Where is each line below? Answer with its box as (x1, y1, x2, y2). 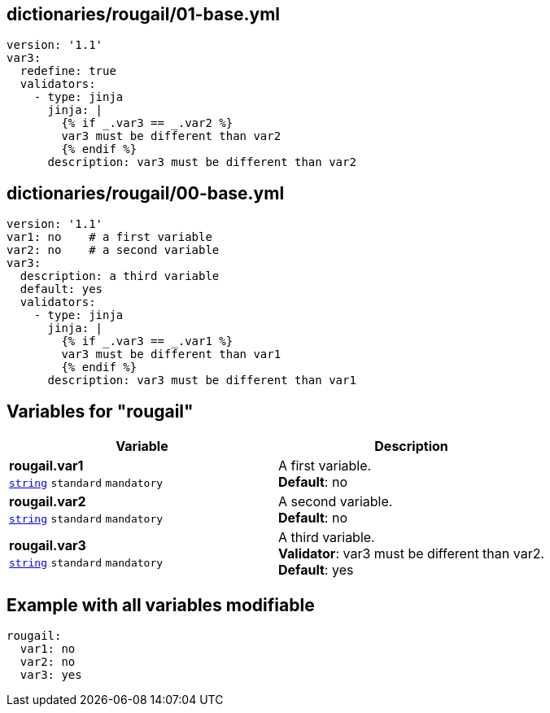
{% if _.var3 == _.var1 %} (61, 335, 234, 348)
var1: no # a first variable (7, 230, 212, 244)
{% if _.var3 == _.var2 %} (61, 116, 234, 130)
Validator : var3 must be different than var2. (278, 545, 545, 562)
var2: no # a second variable (7, 243, 220, 257)
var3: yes (20, 667, 82, 681)
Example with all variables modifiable (7, 594, 315, 615)
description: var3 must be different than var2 (47, 155, 356, 169)
